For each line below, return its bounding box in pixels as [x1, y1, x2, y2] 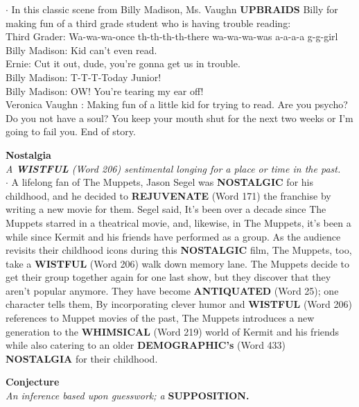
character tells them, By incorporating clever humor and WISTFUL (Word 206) [6, 297, 352, 311]
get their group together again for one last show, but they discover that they [6, 270, 331, 284]
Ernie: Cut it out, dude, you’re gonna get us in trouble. [6, 56, 240, 71]
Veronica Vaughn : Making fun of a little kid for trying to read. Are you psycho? [6, 97, 348, 112]
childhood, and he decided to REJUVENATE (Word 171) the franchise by [6, 188, 331, 202]
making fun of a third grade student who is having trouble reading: [6, 15, 291, 30]
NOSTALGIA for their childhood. [6, 351, 158, 365]
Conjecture [6, 374, 60, 389]
